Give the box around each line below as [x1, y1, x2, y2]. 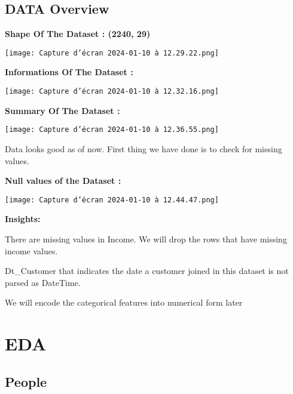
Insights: [5, 213, 41, 225]
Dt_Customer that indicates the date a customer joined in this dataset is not [5, 264, 289, 277]
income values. [5, 244, 58, 257]
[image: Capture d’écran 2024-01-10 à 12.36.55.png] [5, 125, 219, 134]
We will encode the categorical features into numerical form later [5, 296, 243, 309]
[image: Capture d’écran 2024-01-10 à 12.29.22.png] [5, 48, 219, 57]
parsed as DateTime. [5, 276, 81, 288]
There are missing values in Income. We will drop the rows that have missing [5, 232, 287, 245]
